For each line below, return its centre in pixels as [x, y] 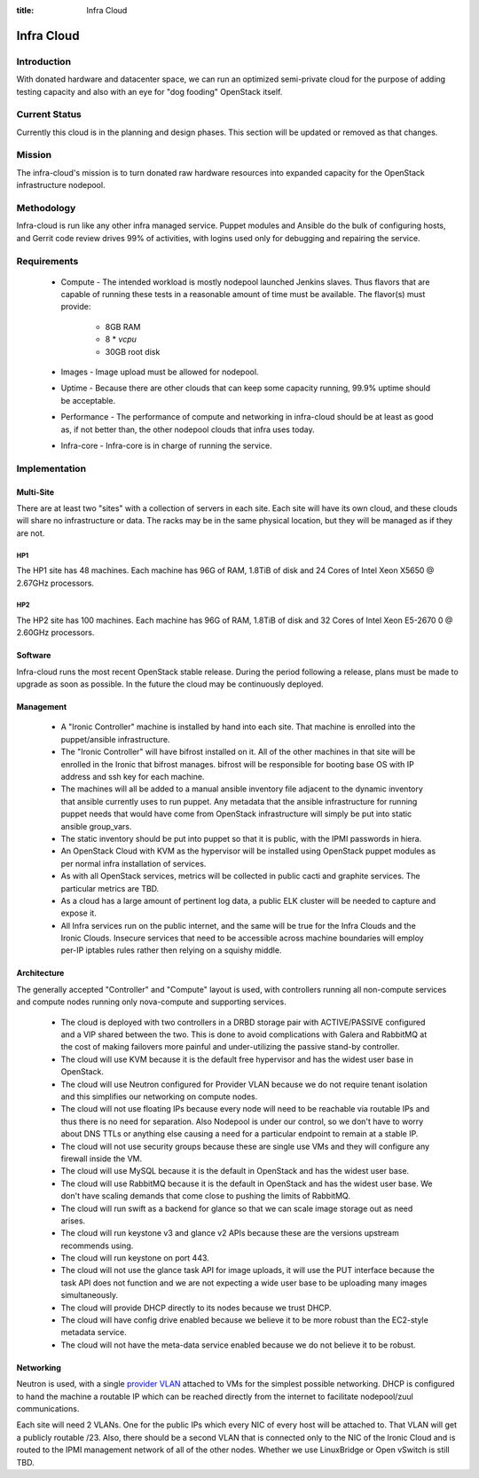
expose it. [79, 913]
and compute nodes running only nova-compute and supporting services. [152, 1002]
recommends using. [97, 1246]
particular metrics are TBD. [110, 888]
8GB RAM [123, 326]
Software [34, 656]
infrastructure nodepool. [61, 185]
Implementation [51, 468]
